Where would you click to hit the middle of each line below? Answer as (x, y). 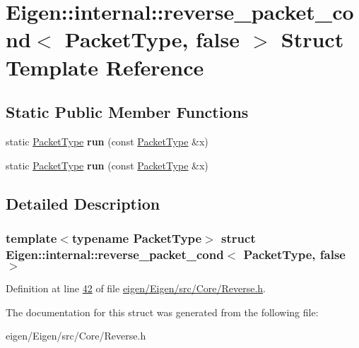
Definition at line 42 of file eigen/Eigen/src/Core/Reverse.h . (136, 288)
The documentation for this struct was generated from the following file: (162, 312)
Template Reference (105, 67)
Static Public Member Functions (127, 112)
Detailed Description (83, 203)
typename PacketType (137, 238)
